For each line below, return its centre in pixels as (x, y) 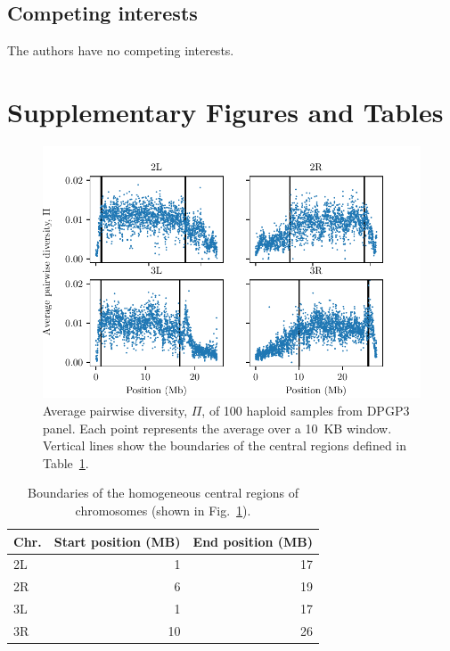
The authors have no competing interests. (121, 50)
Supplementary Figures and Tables (225, 111)
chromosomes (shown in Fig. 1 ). (163, 510)
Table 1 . (66, 462)
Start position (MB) (117, 541)
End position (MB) (253, 541)
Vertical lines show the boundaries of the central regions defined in (225, 445)
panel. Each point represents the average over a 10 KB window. (217, 428)
